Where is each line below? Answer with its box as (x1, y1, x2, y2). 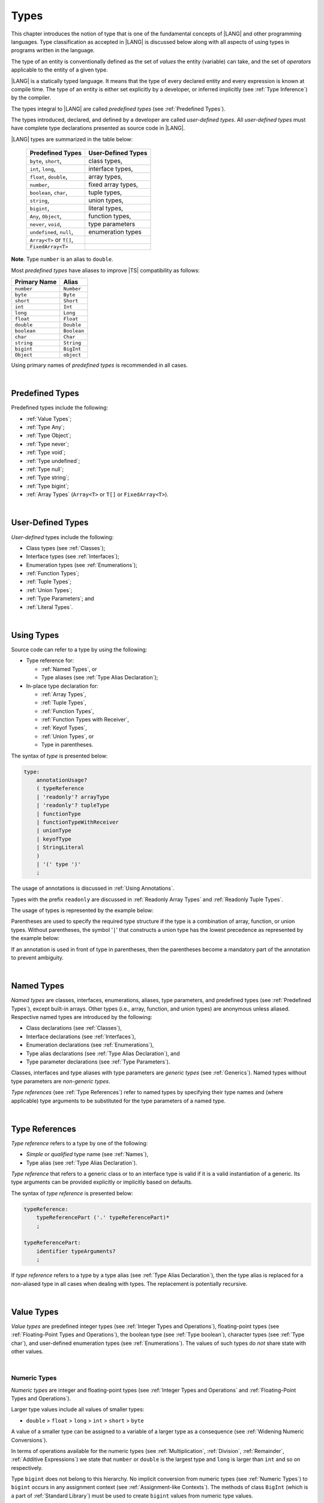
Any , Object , (29, 212, 62, 221)
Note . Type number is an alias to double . (11, 256, 113, 263)
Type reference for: (26, 657, 74, 664)
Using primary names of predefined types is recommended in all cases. (11, 361, 188, 369)
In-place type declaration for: (26, 682, 98, 690)
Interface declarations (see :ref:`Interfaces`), (26, 1033, 136, 1040)
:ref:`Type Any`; (26, 424, 65, 431)
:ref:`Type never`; (26, 440, 69, 447)
